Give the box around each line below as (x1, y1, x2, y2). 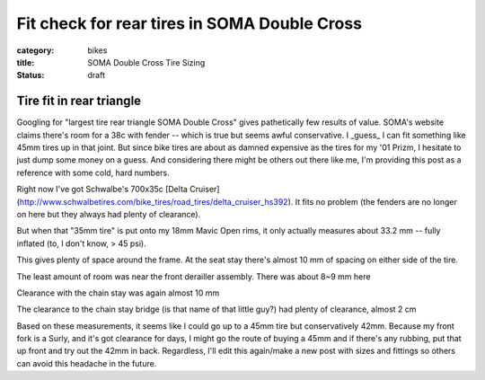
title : (16, 57, 35, 67)
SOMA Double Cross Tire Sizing (87, 57, 206, 67)
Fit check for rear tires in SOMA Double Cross (16, 13, 363, 33)
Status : (16, 70, 45, 81)
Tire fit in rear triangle (16, 93, 142, 109)
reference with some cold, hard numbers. (16, 167, 170, 178)
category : (16, 45, 55, 56)
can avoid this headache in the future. (16, 358, 157, 368)
